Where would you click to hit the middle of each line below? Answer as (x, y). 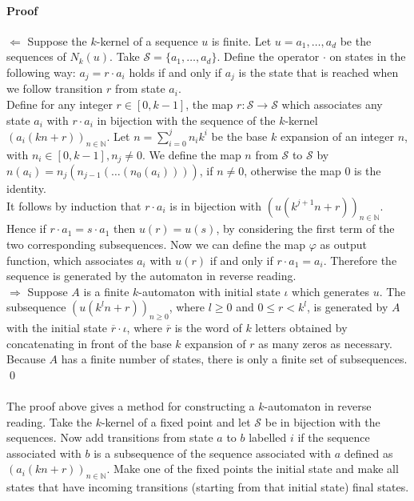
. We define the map (192, 154)
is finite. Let (241, 40)
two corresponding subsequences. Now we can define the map (156, 244)
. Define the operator (268, 56)
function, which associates (70, 260)
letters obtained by (301, 328)
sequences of (36, 56)
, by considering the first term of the (305, 228)
